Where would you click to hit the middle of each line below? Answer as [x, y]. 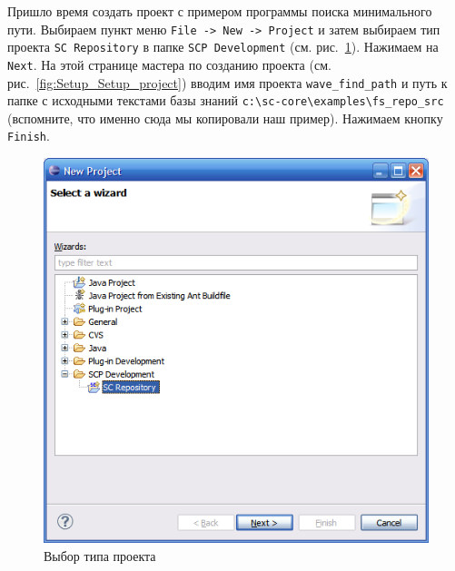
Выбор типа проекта [100, 555]
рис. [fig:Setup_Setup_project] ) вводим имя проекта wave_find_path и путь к [227, 82]
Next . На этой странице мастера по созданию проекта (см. [169, 64]
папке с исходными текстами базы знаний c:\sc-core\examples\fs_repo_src [226, 100]
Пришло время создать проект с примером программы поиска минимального [220, 11]
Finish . [29, 136]
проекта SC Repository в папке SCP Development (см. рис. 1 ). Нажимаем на [223, 47]
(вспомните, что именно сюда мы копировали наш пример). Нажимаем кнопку [225, 118]
